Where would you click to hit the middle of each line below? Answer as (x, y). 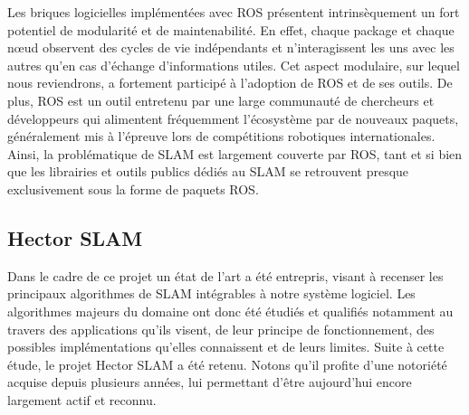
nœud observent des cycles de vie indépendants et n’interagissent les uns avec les (231, 47)
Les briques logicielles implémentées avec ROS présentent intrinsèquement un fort (234, 12)
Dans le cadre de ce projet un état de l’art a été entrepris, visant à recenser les (225, 275)
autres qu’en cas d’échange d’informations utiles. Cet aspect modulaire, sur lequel (234, 65)
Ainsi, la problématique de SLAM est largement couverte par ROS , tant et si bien (235, 153)
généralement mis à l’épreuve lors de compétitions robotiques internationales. (221, 136)
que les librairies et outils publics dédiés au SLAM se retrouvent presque (208, 171)
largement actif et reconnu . (82, 399)
